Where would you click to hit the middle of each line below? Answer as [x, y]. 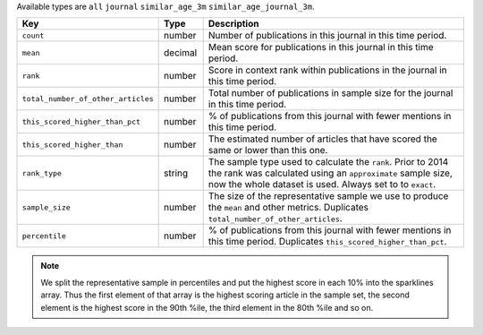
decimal [181, 53]
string [176, 173]
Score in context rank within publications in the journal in [327, 70]
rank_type [42, 173]
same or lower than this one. [268, 150]
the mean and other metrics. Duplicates [288, 208]
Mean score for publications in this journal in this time [321, 47]
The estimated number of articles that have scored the [322, 139]
